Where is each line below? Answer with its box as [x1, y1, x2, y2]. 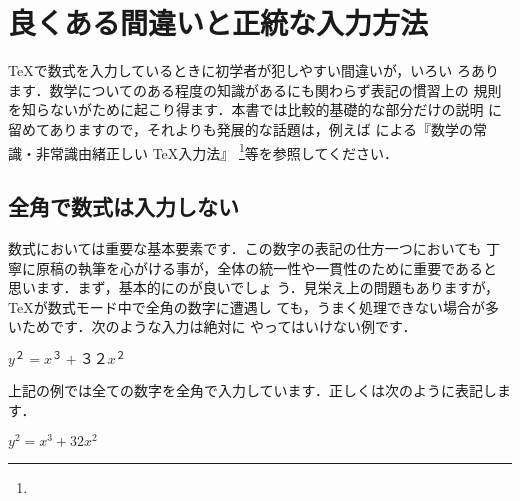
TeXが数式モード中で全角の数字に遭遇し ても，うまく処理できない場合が [8, 296, 486, 317]
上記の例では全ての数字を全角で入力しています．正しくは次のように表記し [8, 380, 498, 400]
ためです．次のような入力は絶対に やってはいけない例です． [21, 316, 417, 337]
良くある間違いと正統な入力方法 [8, 2, 429, 43]
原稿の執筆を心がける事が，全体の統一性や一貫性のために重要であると [35, 257, 498, 278]
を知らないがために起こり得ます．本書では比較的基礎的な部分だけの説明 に [8, 99, 503, 120]
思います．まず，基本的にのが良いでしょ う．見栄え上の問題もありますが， [8, 277, 500, 298]
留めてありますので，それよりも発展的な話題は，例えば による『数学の [8, 118, 473, 139]
